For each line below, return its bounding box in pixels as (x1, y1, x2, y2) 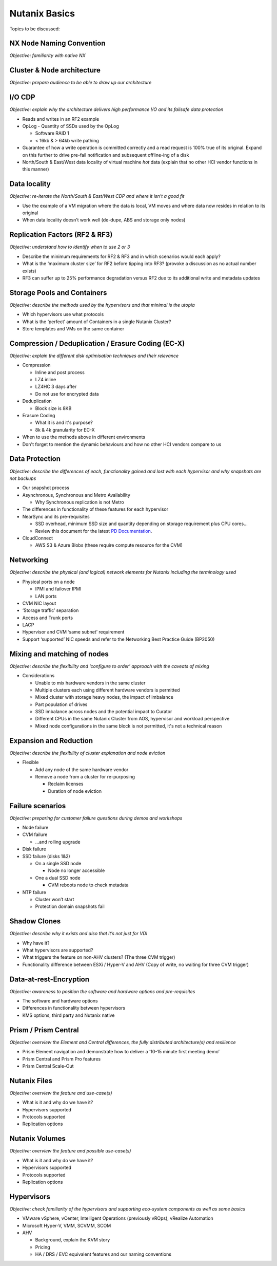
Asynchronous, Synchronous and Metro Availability (22, 492, 131, 498)
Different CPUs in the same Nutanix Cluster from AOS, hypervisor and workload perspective (35, 716, 230, 722)
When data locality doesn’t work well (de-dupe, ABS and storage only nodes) (22, 217, 186, 223)
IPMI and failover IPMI (35, 586, 82, 592)
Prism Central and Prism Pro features (22, 1056, 101, 1062)
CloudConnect (22, 535, 53, 542)
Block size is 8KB (35, 405, 72, 411)
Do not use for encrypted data (35, 390, 100, 397)
